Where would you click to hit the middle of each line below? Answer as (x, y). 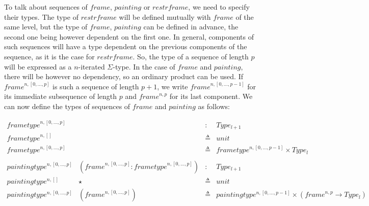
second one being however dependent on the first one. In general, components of (129, 36)
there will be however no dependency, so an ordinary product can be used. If (124, 76)
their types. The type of (41, 16)
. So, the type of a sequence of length (191, 56)
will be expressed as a (38, 66)
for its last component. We (211, 96)
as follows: (214, 106)
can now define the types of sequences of (67, 106)
